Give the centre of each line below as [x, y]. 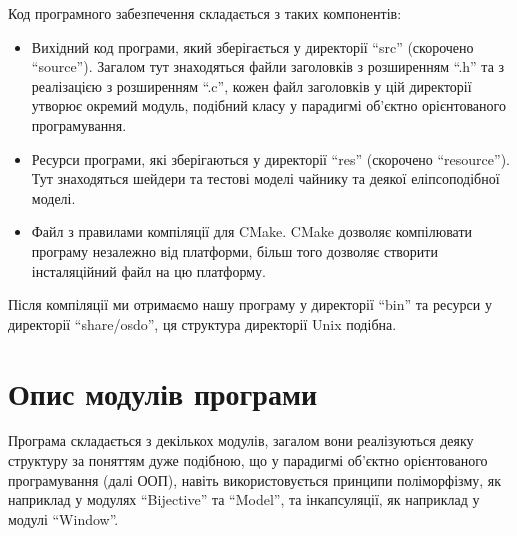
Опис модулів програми [163, 392]
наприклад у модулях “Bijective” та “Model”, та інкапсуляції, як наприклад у [244, 499]
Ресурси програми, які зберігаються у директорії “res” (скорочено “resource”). [270, 158]
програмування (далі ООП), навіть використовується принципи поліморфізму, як [255, 479]
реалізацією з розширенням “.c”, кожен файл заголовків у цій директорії [251, 85]
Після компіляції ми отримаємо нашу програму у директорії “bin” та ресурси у [250, 304]
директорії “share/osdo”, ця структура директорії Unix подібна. [202, 323]
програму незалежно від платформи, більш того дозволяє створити [234, 250]
